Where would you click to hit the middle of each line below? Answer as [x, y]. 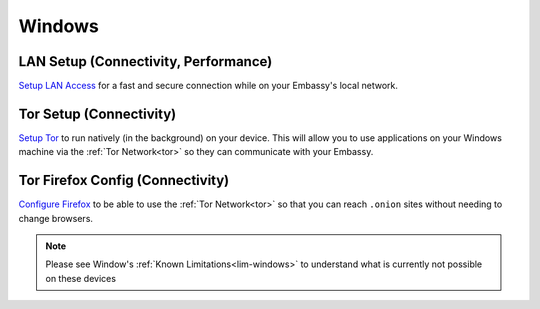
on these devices [81, 278]
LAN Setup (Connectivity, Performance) [145, 61]
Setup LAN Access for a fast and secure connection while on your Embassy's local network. [208, 86]
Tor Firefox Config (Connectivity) [124, 180]
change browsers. [56, 218]
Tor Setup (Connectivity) [97, 113]
